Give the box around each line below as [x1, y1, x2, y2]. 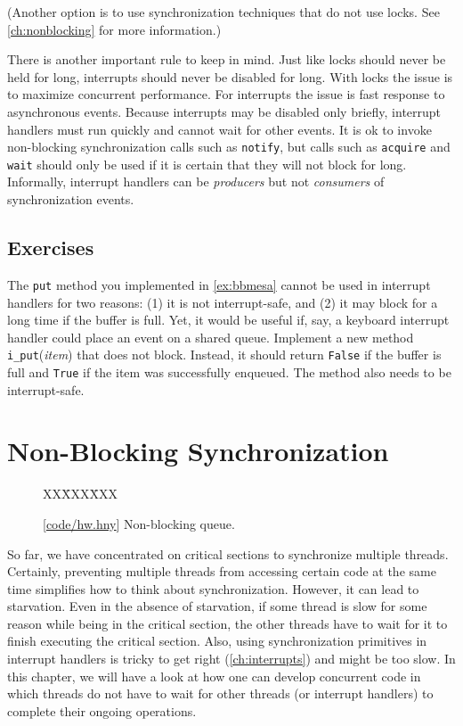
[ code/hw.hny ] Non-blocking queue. [43, 514, 235, 532]
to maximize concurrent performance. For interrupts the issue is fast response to [7, 85, 445, 103]
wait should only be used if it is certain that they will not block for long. [7, 154, 407, 173]
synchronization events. [7, 190, 134, 209]
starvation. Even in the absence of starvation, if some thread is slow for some [7, 597, 427, 615]
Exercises [7, 234, 94, 261]
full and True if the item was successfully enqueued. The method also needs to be [7, 362, 451, 381]
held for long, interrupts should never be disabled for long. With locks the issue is [7, 67, 453, 86]
